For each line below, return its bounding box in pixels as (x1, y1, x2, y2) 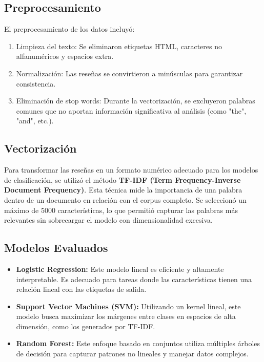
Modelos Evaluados (4, 240, 108, 255)
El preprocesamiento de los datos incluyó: (4, 24, 135, 34)
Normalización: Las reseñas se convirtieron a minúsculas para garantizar (16, 68, 243, 78)
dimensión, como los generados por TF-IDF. (16, 321, 155, 331)
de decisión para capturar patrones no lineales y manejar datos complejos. (16, 348, 249, 359)
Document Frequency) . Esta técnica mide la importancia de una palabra (4, 184, 242, 195)
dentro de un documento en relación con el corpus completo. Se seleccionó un (4, 194, 247, 205)
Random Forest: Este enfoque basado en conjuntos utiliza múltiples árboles (16, 338, 260, 349)
